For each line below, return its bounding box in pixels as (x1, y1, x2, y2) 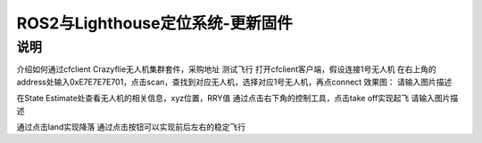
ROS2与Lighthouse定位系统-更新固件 (16, 13, 294, 33)
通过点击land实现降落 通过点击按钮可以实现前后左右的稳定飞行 (16, 121, 246, 132)
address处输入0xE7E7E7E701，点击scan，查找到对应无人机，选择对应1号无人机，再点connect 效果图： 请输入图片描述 (16, 76, 453, 87)
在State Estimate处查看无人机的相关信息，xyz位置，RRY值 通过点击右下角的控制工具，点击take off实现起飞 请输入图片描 (16, 93, 459, 104)
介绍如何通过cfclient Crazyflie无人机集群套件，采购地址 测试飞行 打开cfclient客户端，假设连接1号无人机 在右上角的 (16, 64, 436, 75)
